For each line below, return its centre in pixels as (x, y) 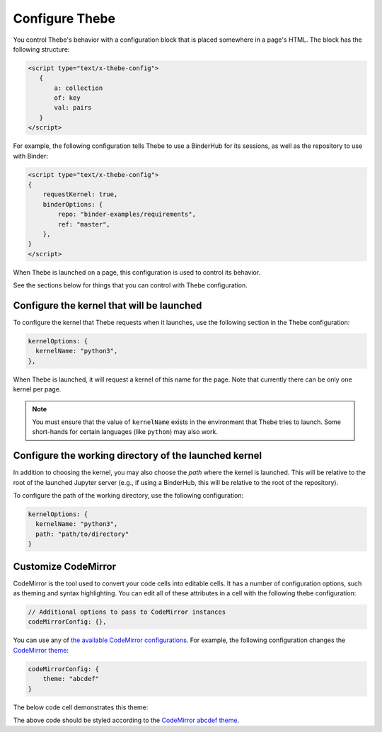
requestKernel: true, (80, 194)
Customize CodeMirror (65, 566)
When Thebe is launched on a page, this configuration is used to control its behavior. (137, 272)
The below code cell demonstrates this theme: (81, 707)
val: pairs (73, 108)
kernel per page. (37, 389)
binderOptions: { (73, 204)
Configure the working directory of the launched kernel (137, 456)
